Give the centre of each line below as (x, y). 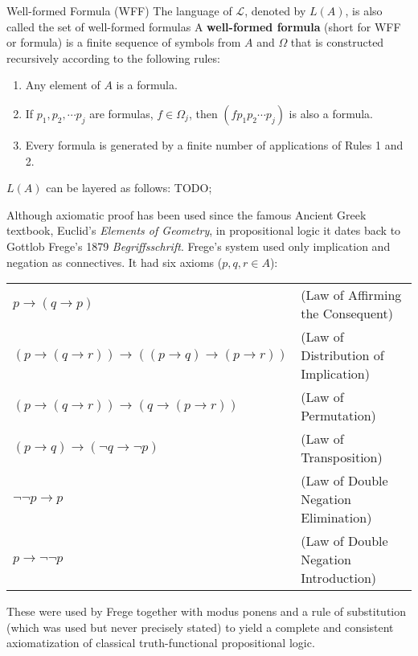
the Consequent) (347, 314)
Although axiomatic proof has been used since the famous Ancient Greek (186, 214)
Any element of (63, 85)
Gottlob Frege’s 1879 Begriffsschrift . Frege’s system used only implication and (199, 246)
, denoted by (275, 10)
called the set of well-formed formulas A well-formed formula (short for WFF (204, 26)
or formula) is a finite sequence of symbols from (124, 42)
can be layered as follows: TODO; (129, 188)
